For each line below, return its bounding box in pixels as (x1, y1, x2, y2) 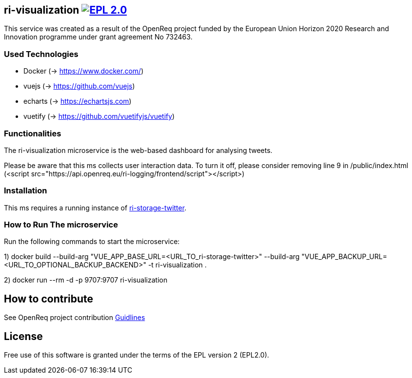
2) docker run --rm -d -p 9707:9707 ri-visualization (4, 276, 168, 284)
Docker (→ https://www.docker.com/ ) (23, 67, 144, 76)
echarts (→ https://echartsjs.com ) (23, 97, 132, 106)
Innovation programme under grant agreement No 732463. (4, 33, 193, 41)
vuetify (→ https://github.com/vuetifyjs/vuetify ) (23, 112, 175, 121)
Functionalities (4, 128, 61, 138)
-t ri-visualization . (148, 261, 207, 269)
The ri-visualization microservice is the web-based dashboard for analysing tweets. (4, 146, 273, 154)
